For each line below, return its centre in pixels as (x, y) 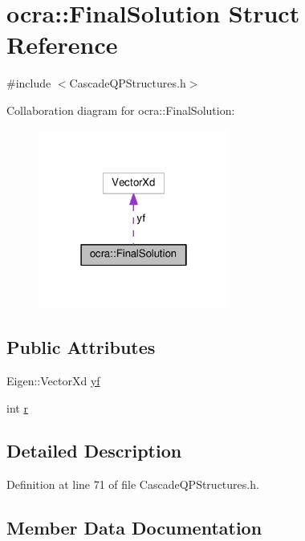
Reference (62, 45)
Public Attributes (81, 347)
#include (29, 83)
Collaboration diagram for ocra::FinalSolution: (121, 110)
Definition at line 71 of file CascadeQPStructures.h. (133, 484)
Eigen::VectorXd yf (53, 380)
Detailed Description (94, 451)
